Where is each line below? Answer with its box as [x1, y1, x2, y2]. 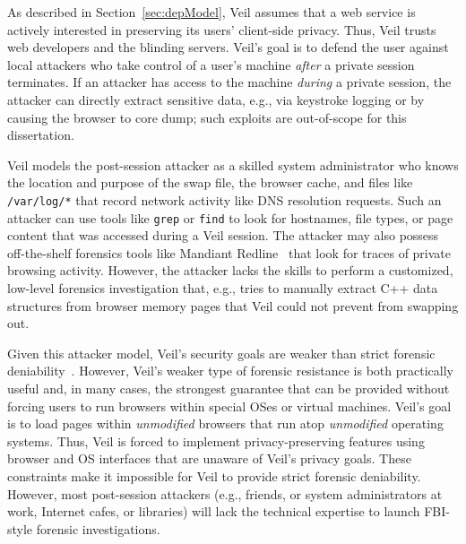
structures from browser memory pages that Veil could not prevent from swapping [7, 296, 459, 315]
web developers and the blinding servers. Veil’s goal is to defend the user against [7, 38, 449, 56]
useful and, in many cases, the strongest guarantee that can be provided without [7, 379, 450, 397]
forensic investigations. [36, 519, 160, 538]
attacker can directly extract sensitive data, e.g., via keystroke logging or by [7, 90, 425, 108]
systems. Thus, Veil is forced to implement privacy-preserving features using [7, 431, 425, 450]
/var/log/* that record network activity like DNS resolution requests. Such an [7, 190, 442, 209]
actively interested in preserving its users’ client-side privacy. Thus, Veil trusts [7, 20, 436, 39]
